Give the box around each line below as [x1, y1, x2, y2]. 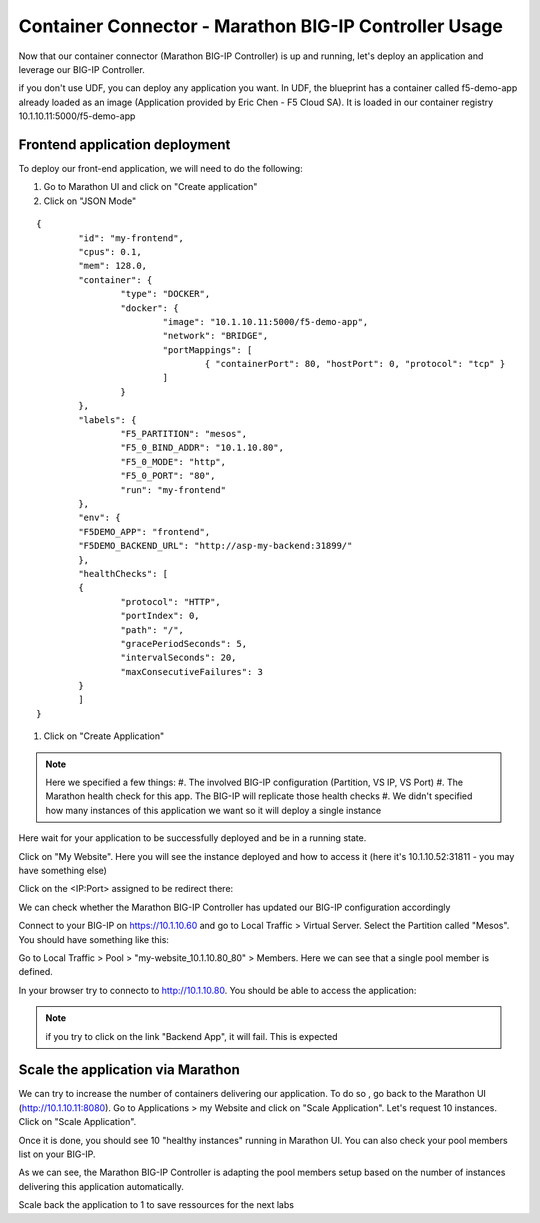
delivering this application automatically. [18, 1180, 185, 1192]
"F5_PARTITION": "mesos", [120, 428, 248, 440]
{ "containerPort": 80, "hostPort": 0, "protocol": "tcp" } [204, 358, 506, 370]
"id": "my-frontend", [78, 232, 185, 244]
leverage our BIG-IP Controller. [18, 63, 145, 75]
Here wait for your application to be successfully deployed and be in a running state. [18, 832, 367, 844]
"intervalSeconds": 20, [120, 652, 237, 664]
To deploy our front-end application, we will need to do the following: [18, 163, 304, 175]
